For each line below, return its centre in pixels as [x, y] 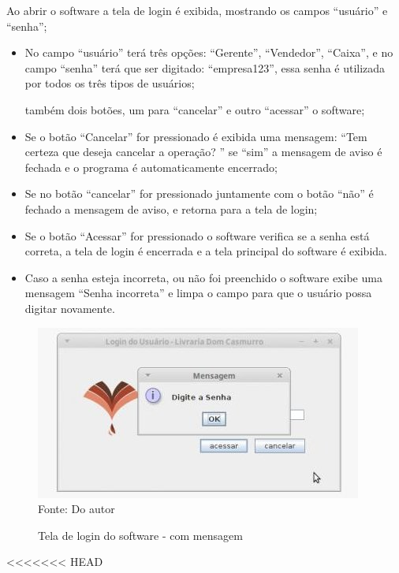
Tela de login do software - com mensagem [140, 535]
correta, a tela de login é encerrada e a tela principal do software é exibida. [206, 251]
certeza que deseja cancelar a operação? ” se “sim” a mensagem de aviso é [203, 152]
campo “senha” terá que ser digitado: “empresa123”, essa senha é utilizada [205, 67]
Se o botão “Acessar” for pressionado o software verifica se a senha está [197, 235]
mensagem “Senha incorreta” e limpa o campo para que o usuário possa [198, 293]
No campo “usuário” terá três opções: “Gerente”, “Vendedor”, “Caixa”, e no [209, 52]
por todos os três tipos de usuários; [110, 83]
